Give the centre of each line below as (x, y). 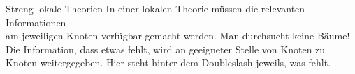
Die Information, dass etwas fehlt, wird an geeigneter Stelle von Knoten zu (166, 49)
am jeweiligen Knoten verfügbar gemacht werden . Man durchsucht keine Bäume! (178, 36)
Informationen (36, 22)
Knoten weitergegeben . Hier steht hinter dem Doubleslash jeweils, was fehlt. (168, 63)
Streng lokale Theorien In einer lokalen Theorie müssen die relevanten (155, 8)
